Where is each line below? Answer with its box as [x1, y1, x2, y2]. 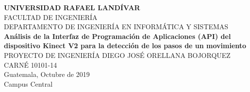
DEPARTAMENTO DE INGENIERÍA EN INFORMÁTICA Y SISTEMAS [4, 21, 229, 32]
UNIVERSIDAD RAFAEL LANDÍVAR [4, 2, 140, 12]
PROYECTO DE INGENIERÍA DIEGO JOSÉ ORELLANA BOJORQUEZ [4, 50, 231, 60]
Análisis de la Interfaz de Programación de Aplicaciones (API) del [4, 31, 231, 41]
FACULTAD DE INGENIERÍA [4, 12, 98, 22]
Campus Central [4, 78, 53, 89]
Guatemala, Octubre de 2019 [4, 69, 90, 79]
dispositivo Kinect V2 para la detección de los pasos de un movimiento [4, 40, 247, 51]
